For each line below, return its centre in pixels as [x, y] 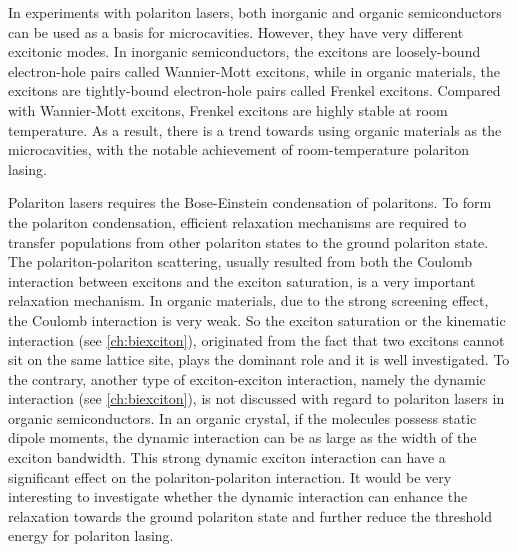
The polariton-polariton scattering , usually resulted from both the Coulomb [240, 261]
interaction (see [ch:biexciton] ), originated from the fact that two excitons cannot [256, 339]
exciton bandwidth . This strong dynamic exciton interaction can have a [227, 457]
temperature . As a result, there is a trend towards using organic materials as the [255, 129]
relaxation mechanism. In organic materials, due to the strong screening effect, [248, 300]
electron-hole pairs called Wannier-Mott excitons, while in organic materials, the [254, 70]
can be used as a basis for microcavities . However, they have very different [236, 31]
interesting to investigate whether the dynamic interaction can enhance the [238, 496]
